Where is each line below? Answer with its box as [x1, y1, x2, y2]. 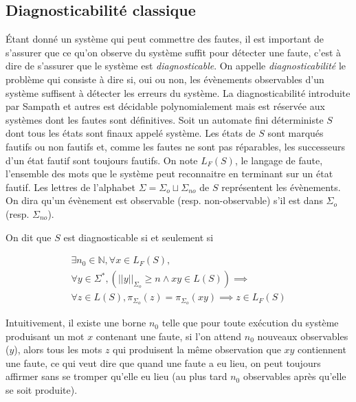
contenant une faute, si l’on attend [96, 328, 242, 343]
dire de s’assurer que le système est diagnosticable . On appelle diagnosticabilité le [5, 58, 346, 73]
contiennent [298, 342, 346, 357]
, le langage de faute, [234, 153, 323, 167]
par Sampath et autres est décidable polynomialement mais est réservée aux [5, 99, 325, 113]
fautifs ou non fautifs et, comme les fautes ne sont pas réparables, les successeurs [5, 139, 346, 153]
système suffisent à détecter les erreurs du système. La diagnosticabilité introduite [5, 85, 351, 100]
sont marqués [267, 126, 324, 140]
